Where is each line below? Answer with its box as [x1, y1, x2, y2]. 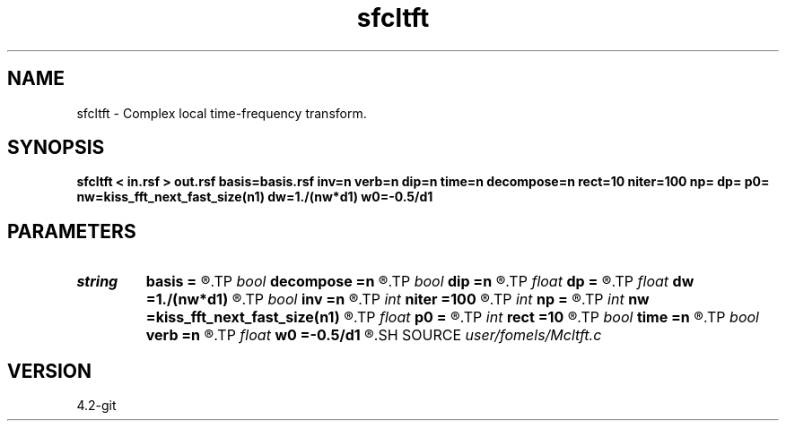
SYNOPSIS [7, 136, 105, 159]
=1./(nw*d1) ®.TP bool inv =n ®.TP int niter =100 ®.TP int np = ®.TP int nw [145, 290, 650, 309]
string [76, 272, 118, 291]
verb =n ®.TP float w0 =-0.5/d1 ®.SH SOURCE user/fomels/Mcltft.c [145, 326, 602, 345]
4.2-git [76, 398, 117, 414]
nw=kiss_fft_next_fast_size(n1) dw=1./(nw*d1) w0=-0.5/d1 [76, 189, 433, 205]
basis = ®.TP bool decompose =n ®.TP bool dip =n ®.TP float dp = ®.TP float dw [145, 272, 694, 291]
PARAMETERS [7, 219, 136, 243]
